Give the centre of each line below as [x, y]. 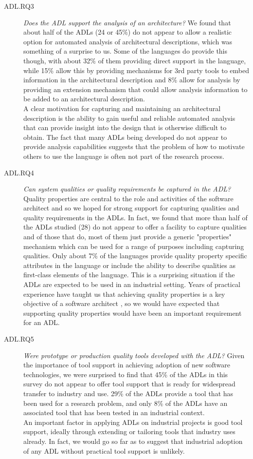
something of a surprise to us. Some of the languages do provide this [126, 51]
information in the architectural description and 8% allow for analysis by [132, 80]
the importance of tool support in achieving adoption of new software [127, 365]
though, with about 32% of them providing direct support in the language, [135, 60]
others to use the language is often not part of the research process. [124, 156]
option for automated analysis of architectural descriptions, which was [128, 41]
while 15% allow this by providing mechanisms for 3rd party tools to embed [136, 70]
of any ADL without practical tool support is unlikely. [104, 450]
